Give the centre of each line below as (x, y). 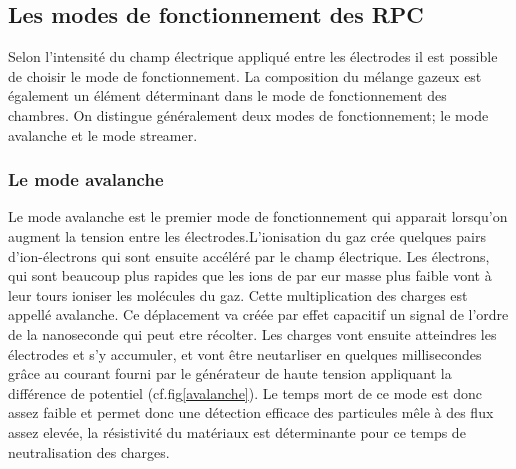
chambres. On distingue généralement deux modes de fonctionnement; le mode (248, 114)
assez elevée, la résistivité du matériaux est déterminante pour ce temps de (237, 431)
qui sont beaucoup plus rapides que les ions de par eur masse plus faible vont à (250, 275)
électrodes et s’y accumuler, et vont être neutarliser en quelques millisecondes (245, 353)
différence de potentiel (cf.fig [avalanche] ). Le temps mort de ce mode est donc (245, 392)
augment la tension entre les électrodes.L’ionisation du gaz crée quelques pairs (247, 235)
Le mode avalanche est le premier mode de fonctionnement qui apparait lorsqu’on (258, 216)
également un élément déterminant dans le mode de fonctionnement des (227, 95)
